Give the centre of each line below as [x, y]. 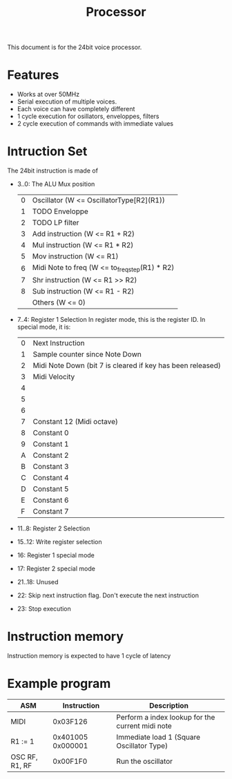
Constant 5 [51, 489]
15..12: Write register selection [59, 542]
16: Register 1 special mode [56, 555]
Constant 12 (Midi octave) [76, 422]
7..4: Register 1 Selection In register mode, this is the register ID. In [111, 320]
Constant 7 [51, 512]
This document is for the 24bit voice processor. [75, 47]
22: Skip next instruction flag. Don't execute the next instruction [108, 595]
